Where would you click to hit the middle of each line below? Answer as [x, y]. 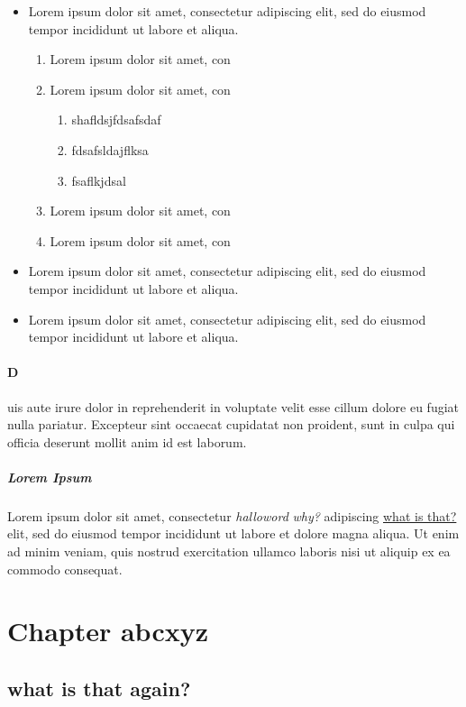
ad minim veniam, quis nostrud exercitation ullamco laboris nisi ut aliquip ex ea [229, 551]
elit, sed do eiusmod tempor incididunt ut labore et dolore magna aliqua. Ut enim [233, 533]
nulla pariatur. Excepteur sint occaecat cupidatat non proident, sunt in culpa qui [231, 424]
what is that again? [99, 688]
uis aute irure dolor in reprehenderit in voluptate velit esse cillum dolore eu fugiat [233, 406]
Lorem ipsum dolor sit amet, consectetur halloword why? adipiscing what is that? [232, 515]
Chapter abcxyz [108, 631]
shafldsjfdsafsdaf [116, 119]
